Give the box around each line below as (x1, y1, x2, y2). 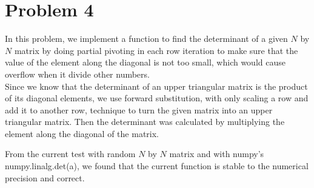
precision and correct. (5, 171, 85, 184)
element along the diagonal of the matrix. (5, 127, 159, 139)
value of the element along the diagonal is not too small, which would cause (5, 56, 286, 69)
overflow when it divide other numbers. (5, 67, 150, 80)
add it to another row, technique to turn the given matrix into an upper (5, 103, 273, 116)
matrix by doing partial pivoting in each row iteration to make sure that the (14, 44, 298, 56)
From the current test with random (5, 147, 136, 160)
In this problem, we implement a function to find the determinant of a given (5, 32, 288, 45)
